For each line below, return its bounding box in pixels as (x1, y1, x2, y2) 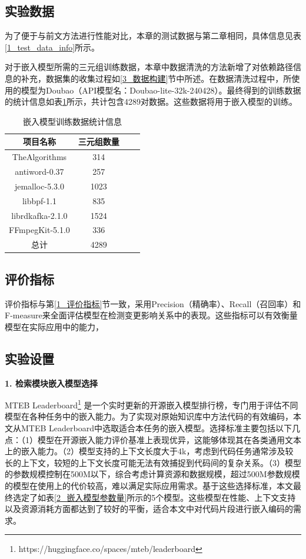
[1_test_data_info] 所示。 (5, 41, 100, 53)
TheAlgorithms (12, 151, 67, 163)
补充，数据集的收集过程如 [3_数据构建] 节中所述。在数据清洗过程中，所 (21, 72, 292, 84)
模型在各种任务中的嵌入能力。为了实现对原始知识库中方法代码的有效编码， (5, 410, 293, 422)
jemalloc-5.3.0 (14, 179, 64, 192)
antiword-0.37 (15, 165, 64, 178)
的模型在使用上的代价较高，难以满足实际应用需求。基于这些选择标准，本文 (5, 479, 293, 491)
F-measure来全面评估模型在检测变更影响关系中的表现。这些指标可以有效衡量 (5, 309, 298, 321)
